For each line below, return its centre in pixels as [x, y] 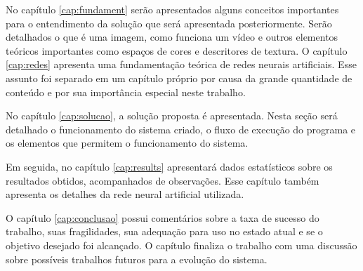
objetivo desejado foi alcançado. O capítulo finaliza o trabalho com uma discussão [181, 245]
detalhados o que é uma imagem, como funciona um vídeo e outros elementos [172, 37]
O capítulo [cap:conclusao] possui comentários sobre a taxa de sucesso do [163, 217]
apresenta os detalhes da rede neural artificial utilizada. [125, 194]
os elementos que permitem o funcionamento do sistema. [127, 143]
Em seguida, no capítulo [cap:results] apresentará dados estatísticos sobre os [169, 166]
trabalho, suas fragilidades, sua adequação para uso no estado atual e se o [164, 231]
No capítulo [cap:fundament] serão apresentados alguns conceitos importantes [172, 9]
